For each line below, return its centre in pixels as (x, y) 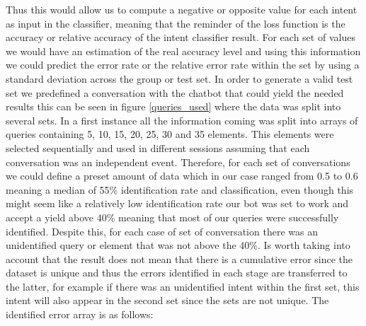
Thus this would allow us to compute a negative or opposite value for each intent (182, 9)
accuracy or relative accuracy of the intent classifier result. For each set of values (181, 37)
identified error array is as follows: (80, 314)
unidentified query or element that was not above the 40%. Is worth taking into (178, 245)
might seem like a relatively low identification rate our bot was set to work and (177, 203)
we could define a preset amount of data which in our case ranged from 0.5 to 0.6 (182, 176)
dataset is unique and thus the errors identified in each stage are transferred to (177, 273)
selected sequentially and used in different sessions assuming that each (158, 147)
